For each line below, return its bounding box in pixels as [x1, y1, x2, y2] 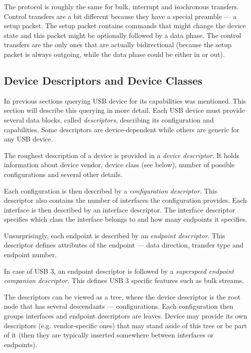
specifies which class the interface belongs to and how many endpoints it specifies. [4, 214, 248, 224]
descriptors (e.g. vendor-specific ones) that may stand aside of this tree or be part [4, 320, 247, 330]
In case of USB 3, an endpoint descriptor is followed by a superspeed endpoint [4, 265, 234, 276]
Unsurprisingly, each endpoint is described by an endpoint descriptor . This [4, 230, 225, 240]
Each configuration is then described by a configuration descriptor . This [4, 185, 218, 195]
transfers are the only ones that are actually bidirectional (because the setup [4, 39, 232, 50]
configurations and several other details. [4, 169, 122, 179]
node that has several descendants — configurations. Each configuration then [4, 301, 234, 311]
